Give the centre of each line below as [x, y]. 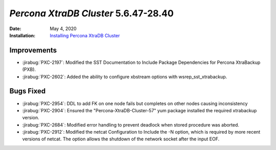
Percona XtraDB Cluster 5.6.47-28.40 [91, 13]
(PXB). [29, 69]
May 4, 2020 [63, 29]
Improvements [33, 50]
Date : [15, 29]
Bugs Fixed [28, 91]
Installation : [22, 35]
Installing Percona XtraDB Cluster [85, 35]
